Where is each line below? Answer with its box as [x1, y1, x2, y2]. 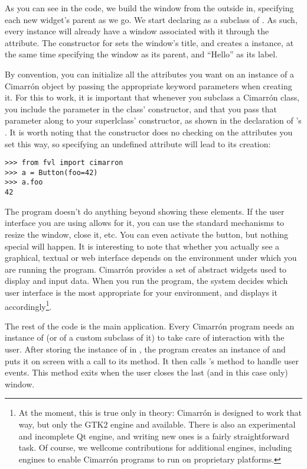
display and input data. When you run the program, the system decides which [5, 274, 288, 287]
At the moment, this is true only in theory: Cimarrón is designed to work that [18, 406, 302, 419]
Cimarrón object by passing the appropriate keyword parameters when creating [5, 79, 292, 92]
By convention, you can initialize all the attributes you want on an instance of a [5, 67, 294, 80]
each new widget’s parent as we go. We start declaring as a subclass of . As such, [5, 13, 298, 25]
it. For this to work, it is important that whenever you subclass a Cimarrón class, [5, 91, 300, 103]
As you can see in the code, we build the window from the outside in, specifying [5, 2, 294, 14]
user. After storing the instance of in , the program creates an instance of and [5, 342, 286, 355]
